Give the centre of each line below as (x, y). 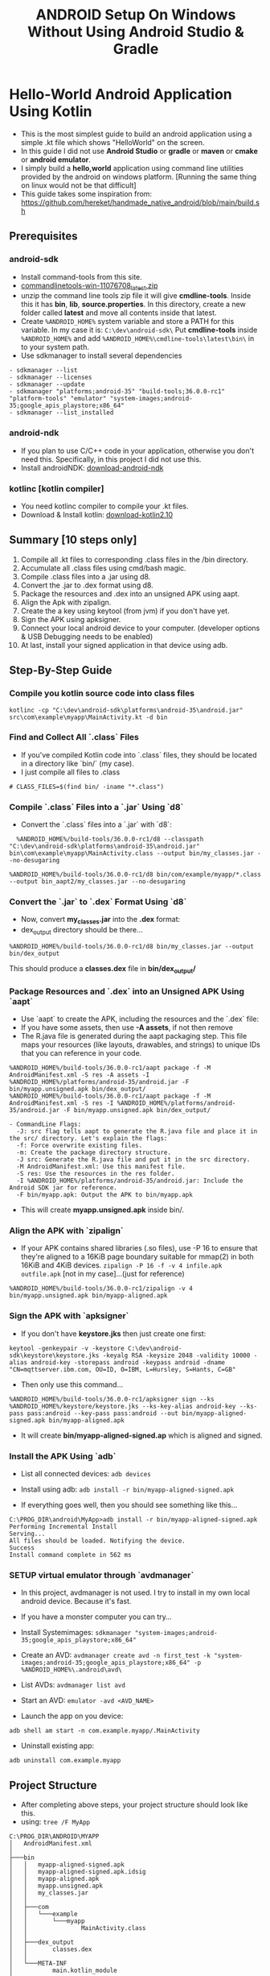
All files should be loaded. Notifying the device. (97, 1541)
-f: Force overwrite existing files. (80, 1146)
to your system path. (55, 347)
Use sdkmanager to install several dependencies (101, 355)
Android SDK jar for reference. (63, 1188)
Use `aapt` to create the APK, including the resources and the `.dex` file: (140, 1019)
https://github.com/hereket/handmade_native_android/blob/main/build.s (140, 202)
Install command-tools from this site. (82, 276)
